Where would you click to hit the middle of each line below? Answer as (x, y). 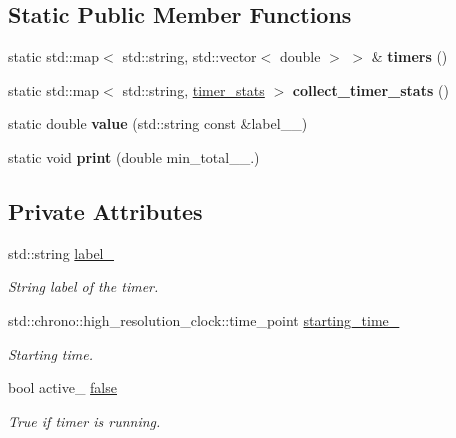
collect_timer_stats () (370, 89)
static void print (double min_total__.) (134, 156)
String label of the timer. (83, 286)
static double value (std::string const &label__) (158, 123)
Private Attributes (105, 210)
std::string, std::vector (189, 56)
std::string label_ (61, 252)
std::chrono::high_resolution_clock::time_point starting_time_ (204, 319)
